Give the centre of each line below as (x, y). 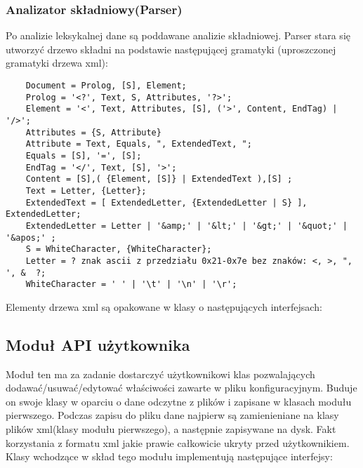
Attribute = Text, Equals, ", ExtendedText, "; (139, 144)
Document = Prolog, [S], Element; (106, 86)
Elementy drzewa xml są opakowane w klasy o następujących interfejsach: (164, 306)
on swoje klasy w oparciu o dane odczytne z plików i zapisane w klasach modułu (179, 401)
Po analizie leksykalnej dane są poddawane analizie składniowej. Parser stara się (178, 35)
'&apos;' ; (31, 238)
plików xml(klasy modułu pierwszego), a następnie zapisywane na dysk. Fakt (171, 428)
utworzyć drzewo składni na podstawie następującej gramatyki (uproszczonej (171, 49)
